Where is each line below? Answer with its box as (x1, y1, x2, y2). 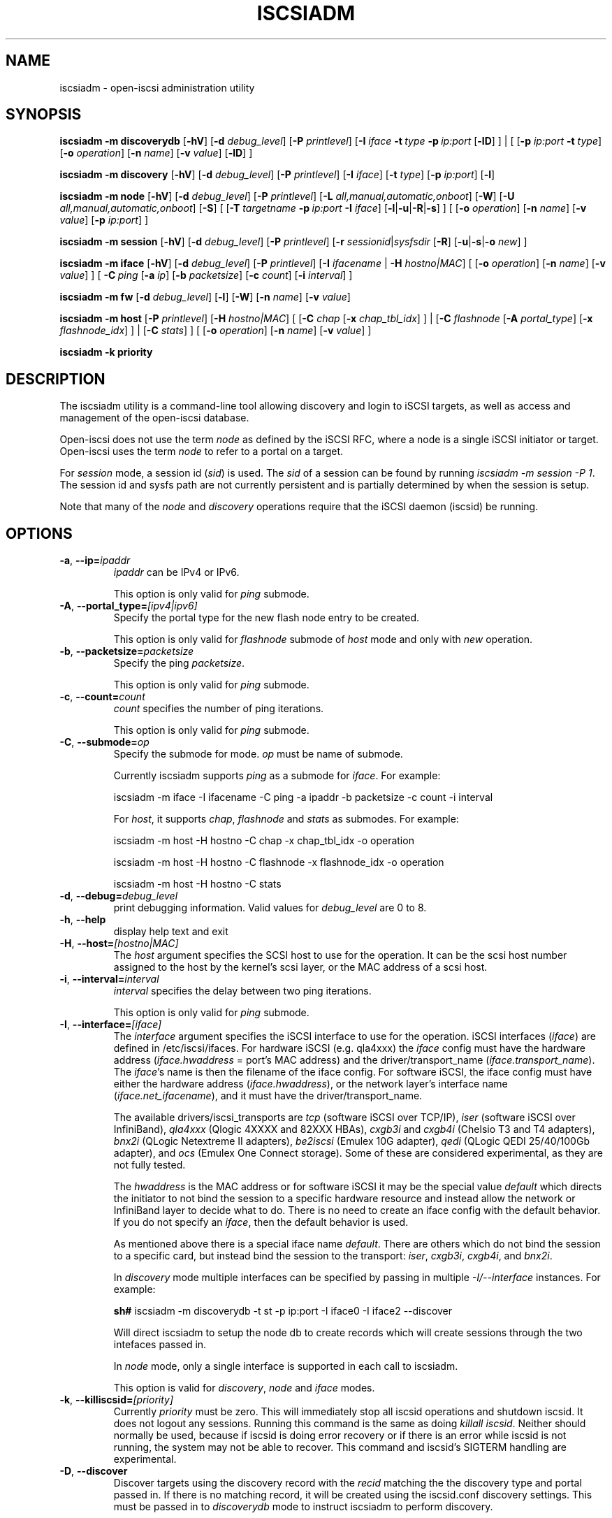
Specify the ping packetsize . (113, 657, 245, 670)
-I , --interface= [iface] (59, 1018, 162, 1031)
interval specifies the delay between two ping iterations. (113, 985, 372, 997)
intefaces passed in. (113, 1338, 207, 1351)
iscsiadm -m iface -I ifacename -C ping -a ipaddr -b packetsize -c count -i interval (113, 791, 493, 804)
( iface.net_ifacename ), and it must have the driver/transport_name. (113, 1090, 423, 1102)
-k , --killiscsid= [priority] (59, 1394, 174, 1406)
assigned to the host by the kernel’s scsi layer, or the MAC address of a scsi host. (113, 961, 488, 974)
